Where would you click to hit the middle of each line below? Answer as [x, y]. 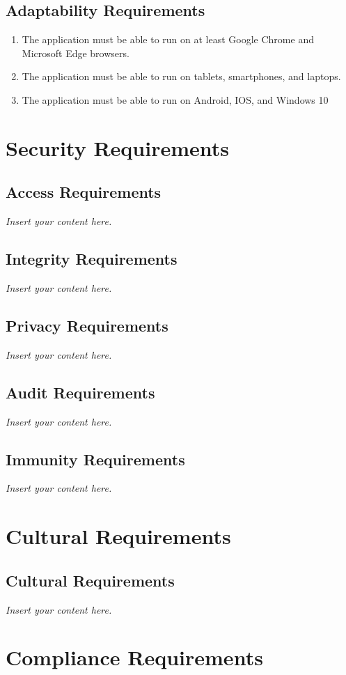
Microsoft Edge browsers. [76, 53]
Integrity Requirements [92, 259]
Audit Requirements [80, 392]
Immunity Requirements [95, 459]
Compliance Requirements [134, 657]
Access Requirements [84, 192]
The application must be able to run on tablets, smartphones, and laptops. [181, 76]
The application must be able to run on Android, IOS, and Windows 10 [175, 99]
